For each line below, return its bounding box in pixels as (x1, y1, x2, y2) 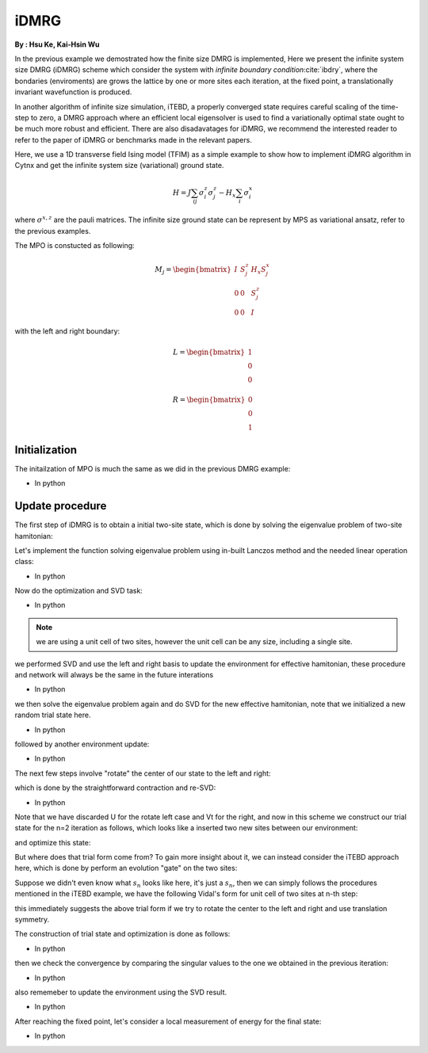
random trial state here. (14, 710, 91, 720)
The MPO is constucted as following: (14, 241, 135, 250)
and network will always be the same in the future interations (14, 670, 214, 680)
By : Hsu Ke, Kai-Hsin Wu (14, 40, 100, 49)
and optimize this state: (14, 837, 91, 847)
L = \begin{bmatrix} (173, 347, 246, 357)
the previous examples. (14, 226, 91, 235)
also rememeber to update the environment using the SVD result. (14, 987, 227, 997)
